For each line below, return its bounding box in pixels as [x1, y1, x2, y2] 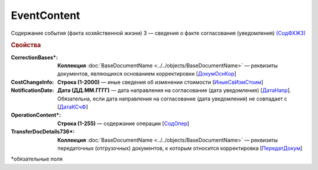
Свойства [11, 41, 41, 50]
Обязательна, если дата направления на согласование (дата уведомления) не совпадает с [57, 95, 288, 102]
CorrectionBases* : [11, 54, 58, 61]
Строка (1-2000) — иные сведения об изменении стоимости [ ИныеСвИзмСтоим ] [57, 79, 264, 86]
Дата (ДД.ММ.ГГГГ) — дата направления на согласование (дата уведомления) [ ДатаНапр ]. [57, 87, 291, 94]
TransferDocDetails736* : [11, 128, 75, 135]
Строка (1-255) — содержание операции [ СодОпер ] [57, 120, 190, 127]
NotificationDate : [11, 87, 54, 94]
